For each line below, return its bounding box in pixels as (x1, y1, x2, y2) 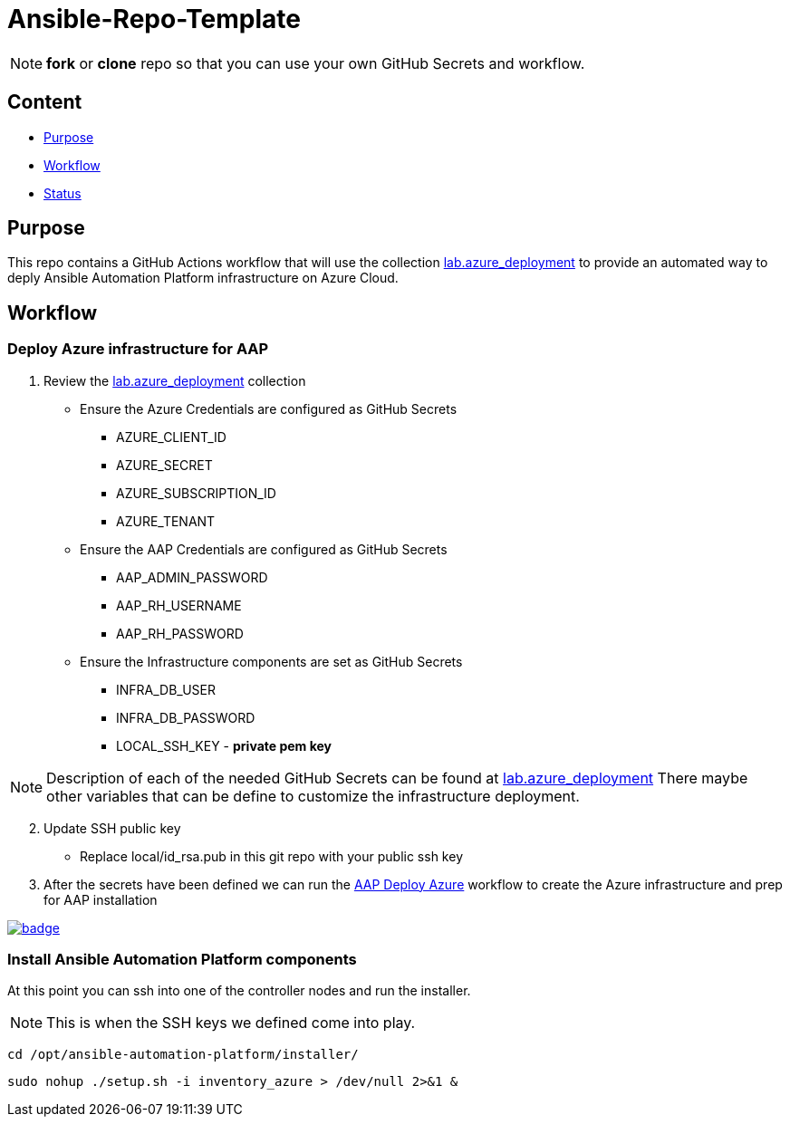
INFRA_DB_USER (116, 681, 217, 697)
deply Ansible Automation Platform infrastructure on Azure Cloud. (7, 270, 399, 286)
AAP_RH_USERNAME (116, 597, 242, 613)
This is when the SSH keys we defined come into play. (46, 1014, 416, 1033)
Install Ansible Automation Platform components (7, 950, 357, 969)
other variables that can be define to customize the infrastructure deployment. (46, 786, 580, 805)
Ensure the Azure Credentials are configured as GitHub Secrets (80, 400, 458, 417)
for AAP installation (43, 891, 158, 908)
